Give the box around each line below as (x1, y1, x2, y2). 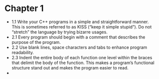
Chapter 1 (4, 3, 44, 14)
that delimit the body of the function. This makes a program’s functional (11, 60, 155, 66)
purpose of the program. (11, 39, 61, 45)
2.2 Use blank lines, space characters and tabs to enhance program (11, 44, 147, 50)
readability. (11, 49, 34, 55)
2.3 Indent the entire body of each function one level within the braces (11, 54, 152, 60)
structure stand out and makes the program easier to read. (11, 65, 129, 70)
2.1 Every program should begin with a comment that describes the (11, 34, 145, 40)
